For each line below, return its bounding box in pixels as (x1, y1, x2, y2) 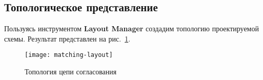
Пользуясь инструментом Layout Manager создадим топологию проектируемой (4, 23, 259, 34)
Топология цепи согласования (25, 66, 117, 77)
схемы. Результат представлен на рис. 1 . (4, 33, 131, 44)
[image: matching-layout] (25, 51, 113, 59)
